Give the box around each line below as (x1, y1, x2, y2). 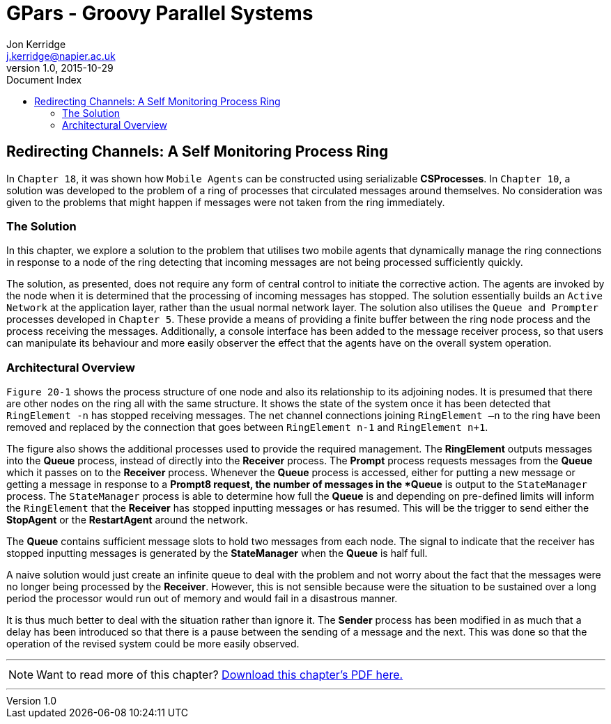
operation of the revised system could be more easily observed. (6, 638, 300, 650)
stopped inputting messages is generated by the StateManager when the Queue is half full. (6, 547, 428, 560)
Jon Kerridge (6, 38, 66, 50)
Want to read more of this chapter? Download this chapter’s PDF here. (36, 668, 403, 682)
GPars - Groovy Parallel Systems (6, 1, 314, 25)
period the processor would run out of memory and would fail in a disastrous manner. (6, 592, 398, 605)
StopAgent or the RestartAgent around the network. (6, 514, 248, 526)
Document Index (6, 73, 82, 86)
